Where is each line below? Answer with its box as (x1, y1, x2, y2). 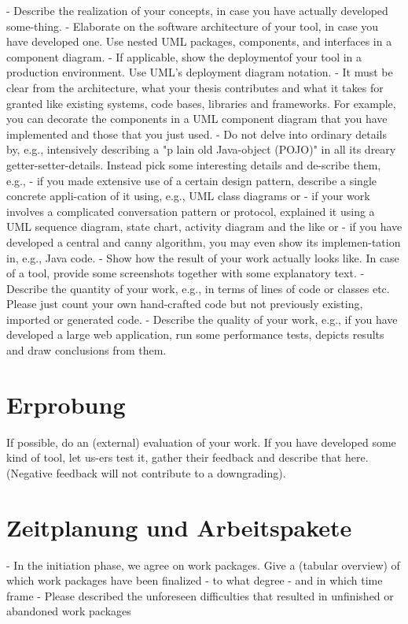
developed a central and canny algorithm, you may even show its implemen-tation (6, 233, 401, 250)
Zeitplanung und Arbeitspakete (6, 511, 352, 543)
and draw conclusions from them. (6, 342, 167, 358)
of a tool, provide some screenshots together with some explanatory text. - (6, 265, 365, 281)
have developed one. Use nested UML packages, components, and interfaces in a (6, 33, 392, 50)
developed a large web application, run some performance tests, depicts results (6, 326, 384, 343)
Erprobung (6, 388, 126, 420)
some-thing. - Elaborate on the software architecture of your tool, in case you (6, 17, 379, 34)
